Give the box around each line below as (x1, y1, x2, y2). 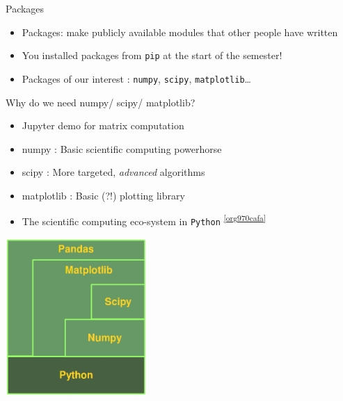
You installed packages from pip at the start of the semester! (22, 48, 282, 63)
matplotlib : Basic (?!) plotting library (22, 188, 185, 202)
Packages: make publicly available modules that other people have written (22, 24, 338, 39)
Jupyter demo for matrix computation (22, 118, 184, 133)
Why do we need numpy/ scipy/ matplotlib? (6, 95, 196, 109)
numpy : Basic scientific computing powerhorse (22, 141, 222, 156)
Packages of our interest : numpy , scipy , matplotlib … (22, 71, 251, 85)
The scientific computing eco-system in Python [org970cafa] (22, 212, 266, 229)
